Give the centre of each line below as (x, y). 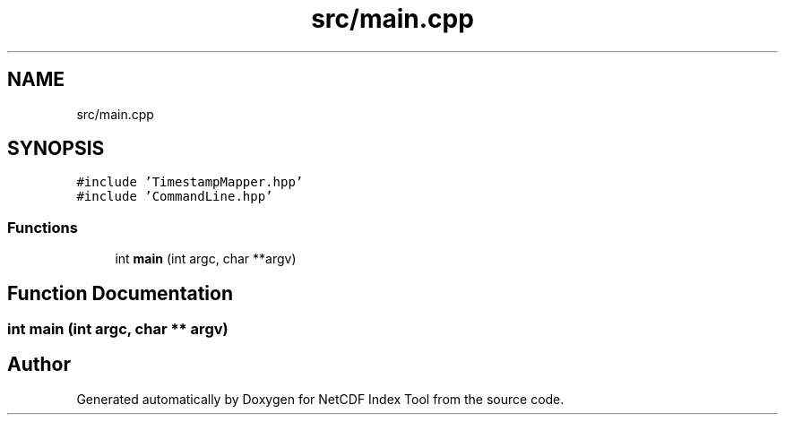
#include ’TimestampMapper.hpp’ (190, 182)
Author (39, 365)
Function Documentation (120, 293)
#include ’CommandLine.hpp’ (175, 197)
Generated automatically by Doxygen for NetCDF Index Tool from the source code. (320, 399)
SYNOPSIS (56, 149)
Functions (43, 227)
